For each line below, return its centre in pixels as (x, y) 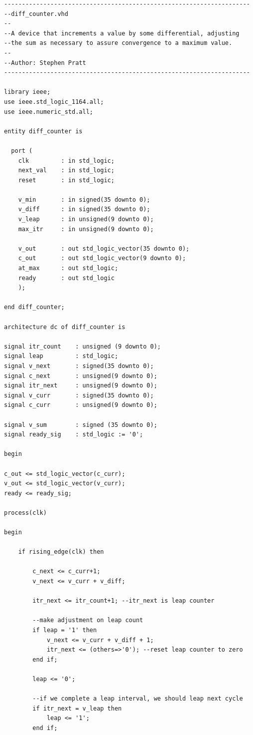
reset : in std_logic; (66, 180)
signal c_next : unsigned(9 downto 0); (81, 376)
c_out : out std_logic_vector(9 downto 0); (102, 258)
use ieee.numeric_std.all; (49, 112)
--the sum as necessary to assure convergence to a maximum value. (118, 43)
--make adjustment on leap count (88, 620)
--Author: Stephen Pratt (45, 63)
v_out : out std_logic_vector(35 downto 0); (104, 248)
